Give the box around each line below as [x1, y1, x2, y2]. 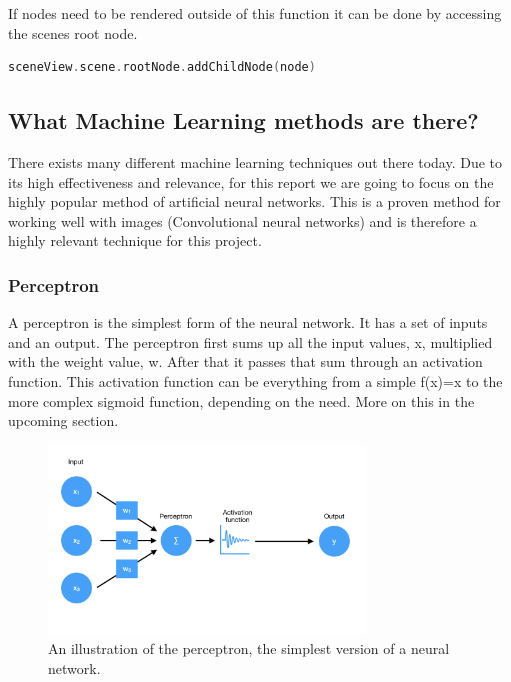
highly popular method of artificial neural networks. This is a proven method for [8, 191, 501, 212]
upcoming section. [8, 410, 119, 431]
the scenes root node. [8, 22, 138, 43]
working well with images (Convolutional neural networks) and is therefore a [8, 210, 477, 231]
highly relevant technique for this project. [8, 230, 262, 251]
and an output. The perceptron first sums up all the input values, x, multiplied [8, 331, 493, 352]
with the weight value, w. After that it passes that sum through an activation [8, 351, 483, 372]
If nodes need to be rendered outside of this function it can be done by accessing [8, 3, 502, 23]
